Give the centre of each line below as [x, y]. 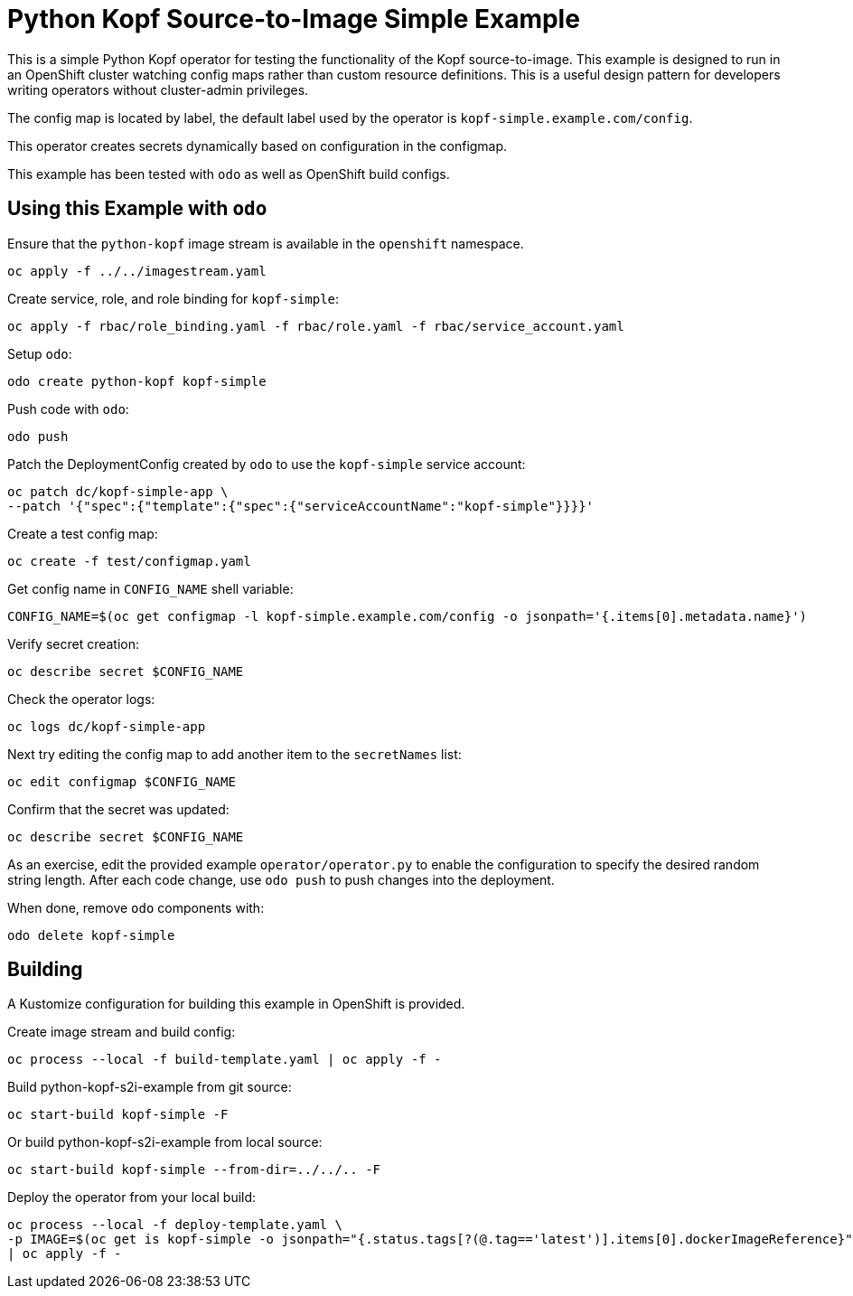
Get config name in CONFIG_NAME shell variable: [150, 588]
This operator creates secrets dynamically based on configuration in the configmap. [258, 146]
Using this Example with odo [137, 209]
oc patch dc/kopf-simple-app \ [118, 491]
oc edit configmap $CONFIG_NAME [122, 781]
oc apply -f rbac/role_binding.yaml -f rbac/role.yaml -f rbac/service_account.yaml [316, 326]
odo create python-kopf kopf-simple [137, 381]
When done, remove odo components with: [136, 907]
